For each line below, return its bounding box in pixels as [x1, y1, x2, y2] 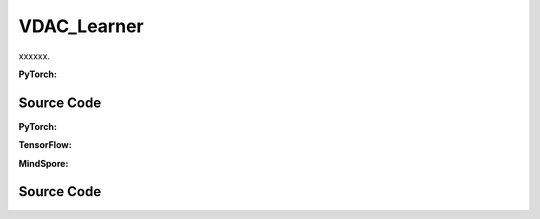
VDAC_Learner [18, 15, 144, 37]
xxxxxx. [18, 50, 50, 62]
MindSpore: [18, 157, 69, 169]
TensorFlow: [18, 139, 72, 151]
